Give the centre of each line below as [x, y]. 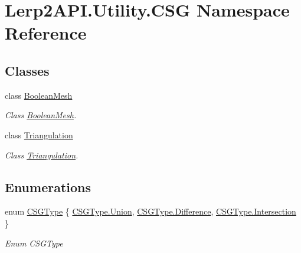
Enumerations [48, 186]
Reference [46, 33]
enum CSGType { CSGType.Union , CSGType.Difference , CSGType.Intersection [150, 211]
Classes [27, 70]
